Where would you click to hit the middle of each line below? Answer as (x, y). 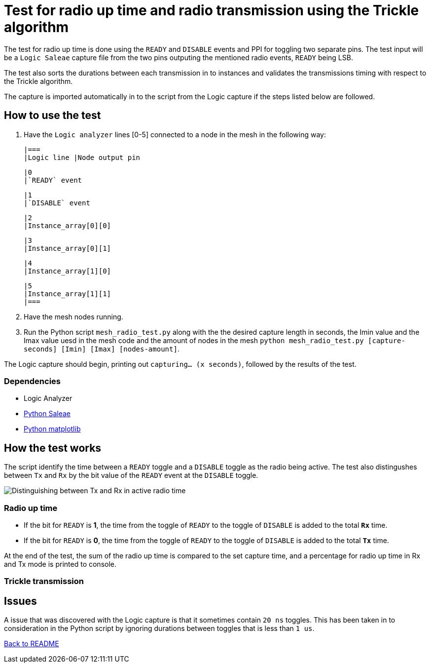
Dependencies (33, 381)
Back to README (32, 644)
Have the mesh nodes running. (73, 316)
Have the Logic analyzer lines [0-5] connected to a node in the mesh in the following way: (175, 134)
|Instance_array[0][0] (68, 225)
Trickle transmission (44, 581)
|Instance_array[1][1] (68, 294)
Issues (20, 601)
